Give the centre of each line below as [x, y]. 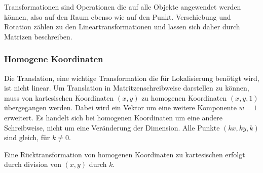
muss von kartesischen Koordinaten [59, 97]
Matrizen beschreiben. [38, 36]
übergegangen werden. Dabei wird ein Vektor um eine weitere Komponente [120, 107]
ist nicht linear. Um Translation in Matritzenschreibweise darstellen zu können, [127, 88]
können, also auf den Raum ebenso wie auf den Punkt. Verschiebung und [118, 16]
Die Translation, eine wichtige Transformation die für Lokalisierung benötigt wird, [132, 78]
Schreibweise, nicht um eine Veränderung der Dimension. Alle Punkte [112, 127]
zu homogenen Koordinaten [184, 97]
